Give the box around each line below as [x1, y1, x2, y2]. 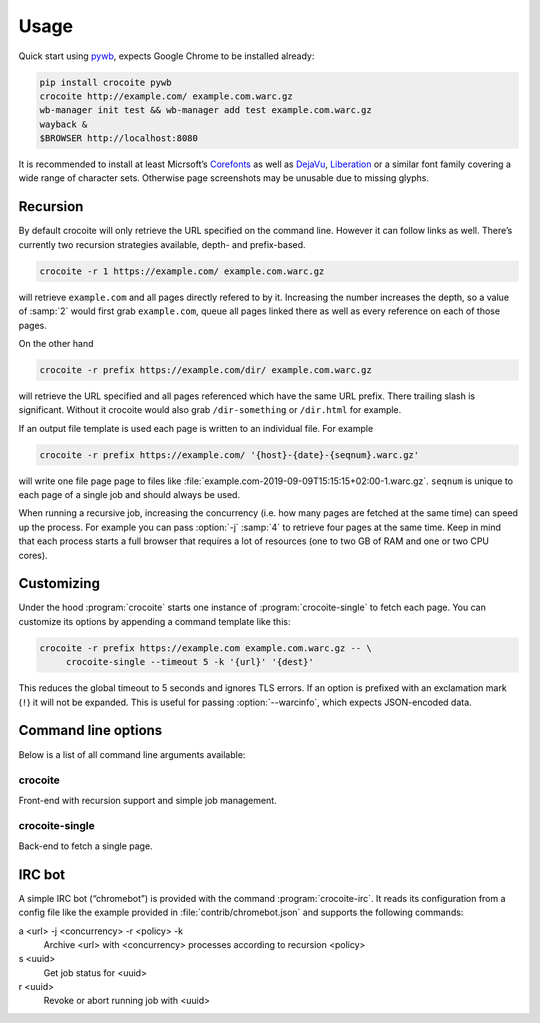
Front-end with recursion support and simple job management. [18, 794, 277, 806]
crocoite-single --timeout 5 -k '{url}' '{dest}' [65, 656, 314, 668]
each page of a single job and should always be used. [18, 489, 240, 501]
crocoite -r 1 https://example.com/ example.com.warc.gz [39, 265, 325, 277]
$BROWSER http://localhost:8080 [39, 133, 199, 144]
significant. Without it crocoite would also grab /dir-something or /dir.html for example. [18, 404, 402, 416]
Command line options [18, 722, 163, 739]
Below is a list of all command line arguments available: [18, 748, 246, 760]
